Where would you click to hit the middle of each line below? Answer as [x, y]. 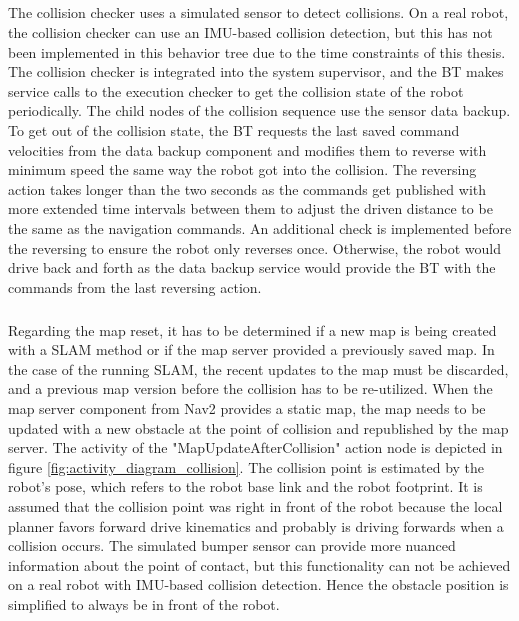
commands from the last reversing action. [135, 286]
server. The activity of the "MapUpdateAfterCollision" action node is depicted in [255, 447]
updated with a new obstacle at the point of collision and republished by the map [258, 427]
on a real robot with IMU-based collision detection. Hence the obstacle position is [258, 584]
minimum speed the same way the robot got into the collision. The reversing [242, 169]
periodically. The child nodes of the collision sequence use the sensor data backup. [259, 110]
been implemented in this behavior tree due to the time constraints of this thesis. [257, 51]
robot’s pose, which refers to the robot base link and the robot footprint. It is [245, 486]
